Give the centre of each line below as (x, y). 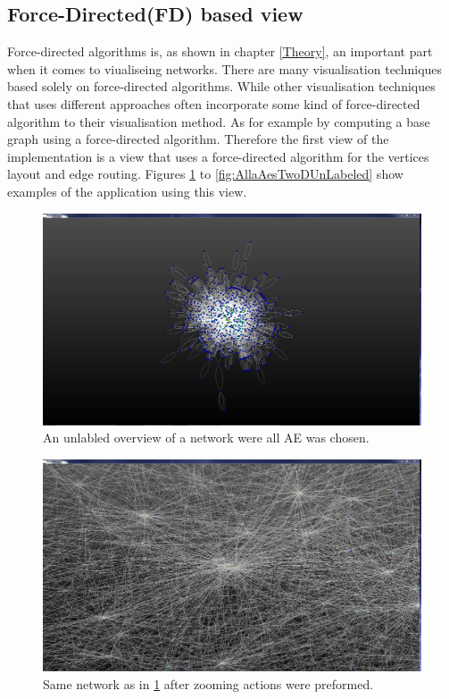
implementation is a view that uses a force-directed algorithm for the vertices (218, 156)
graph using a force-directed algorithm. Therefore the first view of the (198, 139)
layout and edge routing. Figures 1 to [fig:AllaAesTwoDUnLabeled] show (205, 174)
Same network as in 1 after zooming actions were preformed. (208, 683)
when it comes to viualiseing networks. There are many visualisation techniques (225, 68)
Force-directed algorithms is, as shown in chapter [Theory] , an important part (220, 51)
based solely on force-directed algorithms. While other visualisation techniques (221, 86)
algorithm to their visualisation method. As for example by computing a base (219, 121)
